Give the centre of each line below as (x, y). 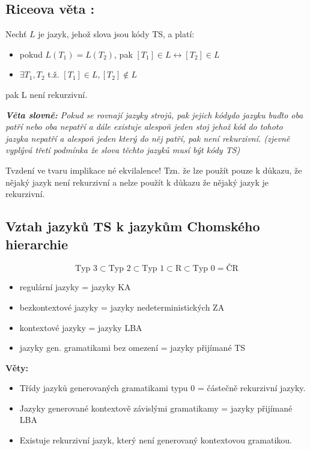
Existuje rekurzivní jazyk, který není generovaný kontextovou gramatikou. (156, 440)
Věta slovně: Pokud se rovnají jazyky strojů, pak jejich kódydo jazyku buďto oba (154, 114)
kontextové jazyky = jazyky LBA (81, 327)
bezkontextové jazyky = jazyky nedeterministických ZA (122, 307)
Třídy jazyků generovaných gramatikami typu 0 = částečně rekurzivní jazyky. (163, 388)
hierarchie (37, 244)
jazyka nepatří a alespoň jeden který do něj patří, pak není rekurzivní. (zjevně (148, 138)
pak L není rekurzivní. (47, 94)
